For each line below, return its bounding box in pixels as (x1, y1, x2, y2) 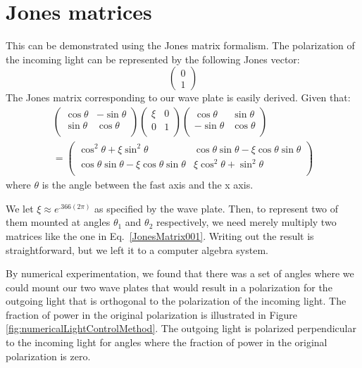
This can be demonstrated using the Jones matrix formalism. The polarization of (6, 38, 355, 53)
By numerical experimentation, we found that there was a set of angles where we (6, 266, 354, 281)
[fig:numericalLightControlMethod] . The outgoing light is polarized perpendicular (6, 321, 356, 336)
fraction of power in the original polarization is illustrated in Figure (6, 307, 298, 322)
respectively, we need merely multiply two (156, 215, 337, 229)
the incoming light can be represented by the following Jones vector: (6, 51, 300, 66)
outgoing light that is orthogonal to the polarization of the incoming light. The (6, 293, 347, 308)
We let (6, 201, 34, 215)
